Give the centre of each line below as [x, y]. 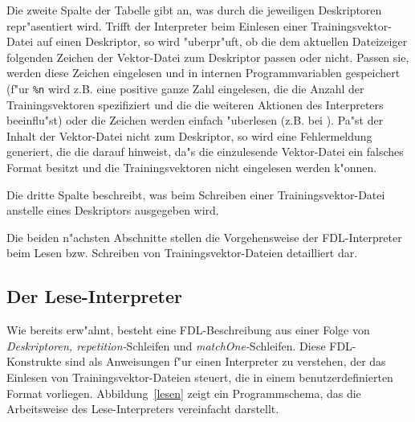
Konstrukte [34, 361]
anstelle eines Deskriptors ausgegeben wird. [113, 210]
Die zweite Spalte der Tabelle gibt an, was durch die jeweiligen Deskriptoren [194, 10]
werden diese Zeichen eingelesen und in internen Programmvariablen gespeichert [203, 73]
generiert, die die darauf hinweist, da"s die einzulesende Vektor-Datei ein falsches [205, 152]
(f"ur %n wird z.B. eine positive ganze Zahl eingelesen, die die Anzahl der [185, 88]
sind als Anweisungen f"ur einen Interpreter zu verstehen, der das [226, 361]
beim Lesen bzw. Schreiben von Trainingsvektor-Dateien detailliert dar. [182, 253]
